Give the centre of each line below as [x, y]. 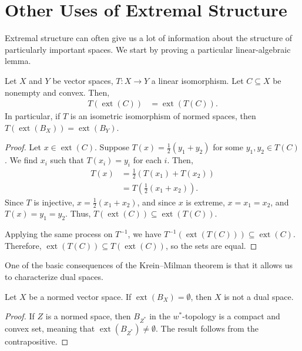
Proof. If [20, 316]
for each [147, 160]
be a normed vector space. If [80, 296]
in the [160, 316]
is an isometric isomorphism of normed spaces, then [163, 116]
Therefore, [23, 245]
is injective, [54, 202]
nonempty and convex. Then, [57, 92]
